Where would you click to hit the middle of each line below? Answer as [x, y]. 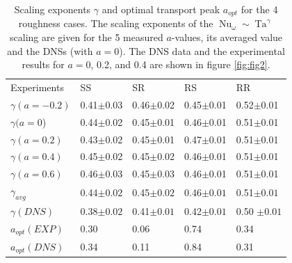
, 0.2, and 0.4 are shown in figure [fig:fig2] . [180, 64]
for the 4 [259, 9]
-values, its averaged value [227, 37]
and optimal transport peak [161, 9]
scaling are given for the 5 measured [87, 37]
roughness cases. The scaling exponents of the [116, 23]
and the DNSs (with [50, 50]
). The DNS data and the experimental [202, 50]
